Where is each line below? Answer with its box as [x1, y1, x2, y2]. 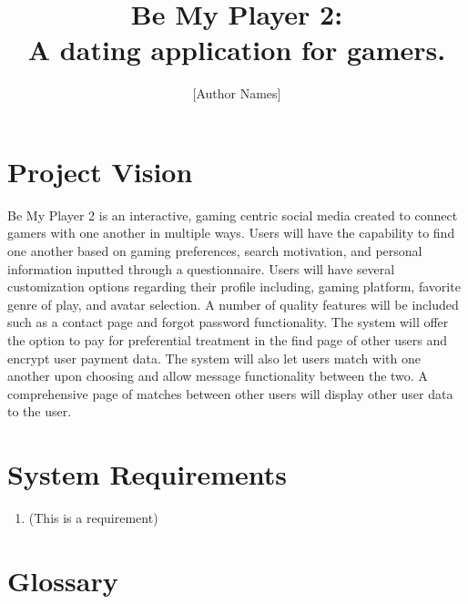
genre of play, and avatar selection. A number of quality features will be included [7, 294, 459, 313]
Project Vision [7, 152, 193, 189]
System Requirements [7, 456, 287, 493]
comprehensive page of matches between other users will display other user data [7, 384, 453, 403]
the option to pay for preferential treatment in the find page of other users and [7, 331, 448, 349]
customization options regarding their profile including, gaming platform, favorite [7, 277, 461, 296]
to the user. [7, 402, 72, 421]
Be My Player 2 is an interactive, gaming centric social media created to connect [7, 205, 458, 224]
